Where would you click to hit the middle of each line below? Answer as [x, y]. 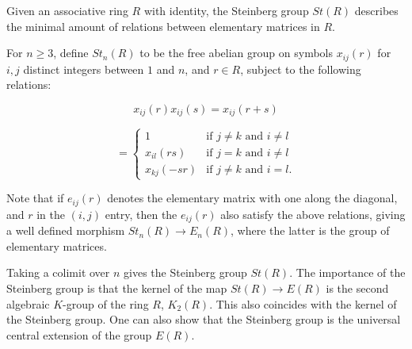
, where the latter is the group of [310, 230]
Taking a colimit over [58, 272]
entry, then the [141, 214]
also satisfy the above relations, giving [313, 214]
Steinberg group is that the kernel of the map [117, 288]
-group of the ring [106, 303]
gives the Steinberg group [185, 272]
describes [376, 10]
